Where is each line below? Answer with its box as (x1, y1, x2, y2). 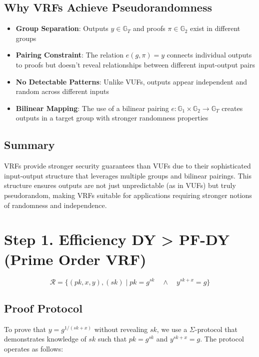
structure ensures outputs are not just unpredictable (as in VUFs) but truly (4, 180, 236, 190)
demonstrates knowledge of (4, 333, 86, 344)
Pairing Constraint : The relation (15, 49, 124, 60)
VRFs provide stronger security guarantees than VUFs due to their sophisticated (4, 160, 251, 171)
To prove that (4, 323, 46, 334)
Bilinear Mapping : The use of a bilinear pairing (15, 102, 169, 113)
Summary (4, 137, 55, 152)
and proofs (133, 23, 165, 33)
